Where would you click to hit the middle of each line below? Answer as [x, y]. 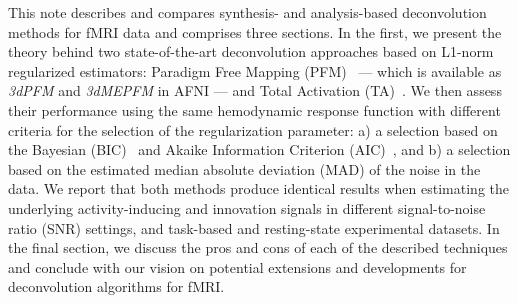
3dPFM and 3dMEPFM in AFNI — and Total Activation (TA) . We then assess [255, 90]
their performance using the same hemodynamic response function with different [254, 109]
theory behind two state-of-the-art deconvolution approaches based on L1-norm [251, 51]
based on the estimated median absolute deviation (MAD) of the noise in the [244, 168]
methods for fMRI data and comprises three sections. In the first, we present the [255, 31]
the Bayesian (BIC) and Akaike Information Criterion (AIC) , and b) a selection [259, 149]
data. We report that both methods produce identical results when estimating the [258, 188]
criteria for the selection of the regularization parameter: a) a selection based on [253, 129]
